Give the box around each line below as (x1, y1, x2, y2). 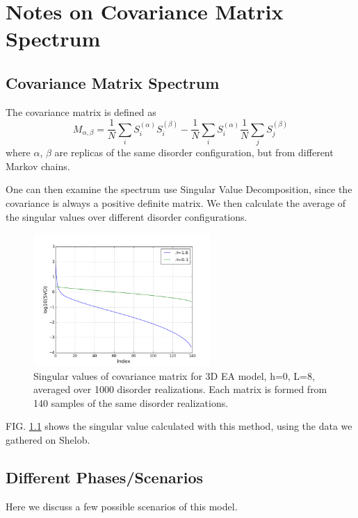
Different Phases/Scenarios (6, 466, 204, 487)
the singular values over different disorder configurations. (6, 209, 247, 224)
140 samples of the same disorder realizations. (33, 395, 229, 410)
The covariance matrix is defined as (6, 104, 156, 119)
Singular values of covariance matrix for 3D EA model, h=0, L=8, (33, 368, 315, 383)
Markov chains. (6, 158, 70, 173)
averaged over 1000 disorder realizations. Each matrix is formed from (33, 382, 327, 396)
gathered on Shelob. (6, 432, 90, 446)
